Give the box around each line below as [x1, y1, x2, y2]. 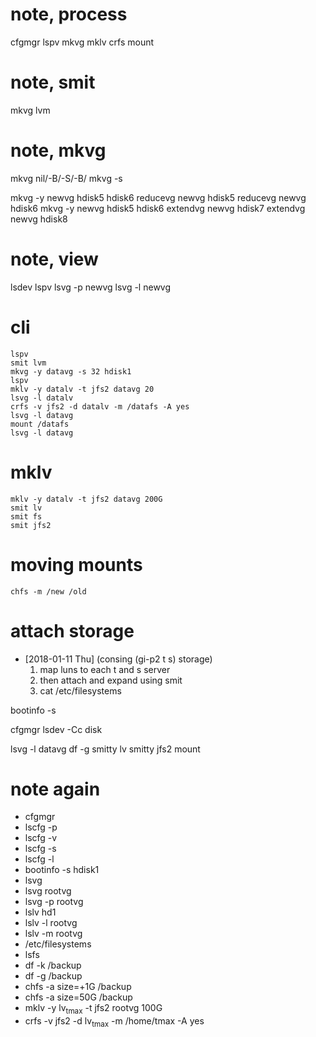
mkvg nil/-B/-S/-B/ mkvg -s [10, 172, 123, 184]
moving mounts [10, 553, 143, 576]
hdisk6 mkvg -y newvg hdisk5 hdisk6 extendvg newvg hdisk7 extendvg [10, 202, 306, 214]
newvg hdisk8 [10, 213, 68, 225]
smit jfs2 [10, 520, 52, 530]
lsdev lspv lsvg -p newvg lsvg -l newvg [10, 281, 172, 293]
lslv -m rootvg [24, 928, 83, 940]
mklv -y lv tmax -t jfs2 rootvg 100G [24, 1002, 163, 1017]
